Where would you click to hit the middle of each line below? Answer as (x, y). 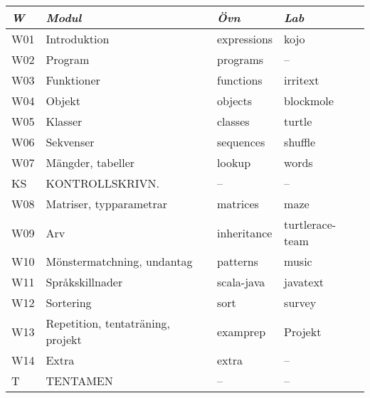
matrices (238, 204)
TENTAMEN (79, 381)
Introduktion (78, 39)
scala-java (241, 282)
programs (240, 59)
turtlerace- (310, 224)
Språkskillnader (84, 282)
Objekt (63, 101)
